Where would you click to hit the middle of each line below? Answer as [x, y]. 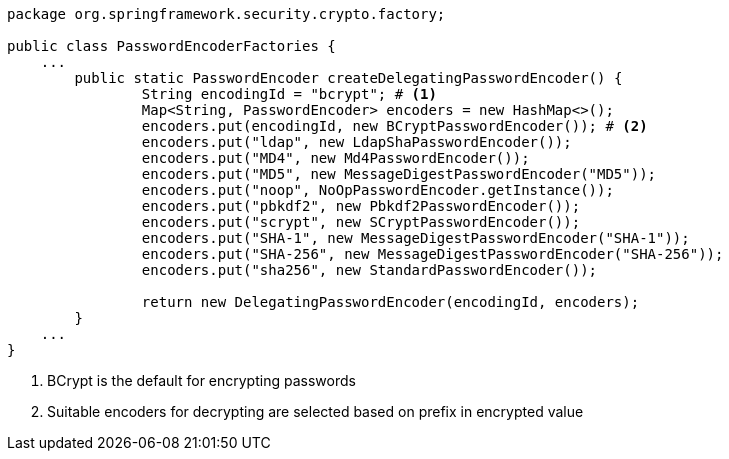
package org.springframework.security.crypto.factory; [226, 14]
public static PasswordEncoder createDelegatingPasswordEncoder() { [348, 78]
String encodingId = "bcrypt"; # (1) [289, 94]
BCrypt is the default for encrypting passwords [201, 380]
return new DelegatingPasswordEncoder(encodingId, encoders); [390, 302]
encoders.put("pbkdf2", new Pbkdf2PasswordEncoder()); [361, 206]
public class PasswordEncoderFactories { [171, 46]
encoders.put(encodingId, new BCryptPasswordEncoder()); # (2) [394, 126]
